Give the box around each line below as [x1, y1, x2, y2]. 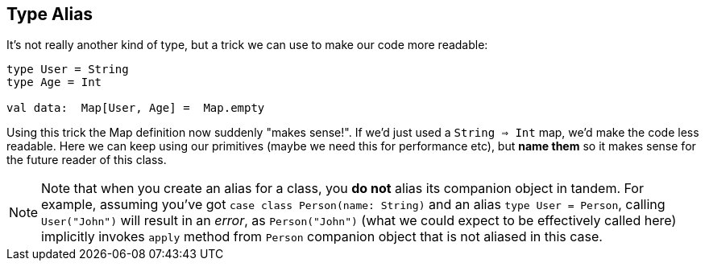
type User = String [6, 63, 129, 76]
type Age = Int [6, 76, 102, 89]
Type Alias [6, 4, 93, 24]
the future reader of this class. [6, 153, 167, 167]
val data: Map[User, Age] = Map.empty [6, 101, 265, 115]
